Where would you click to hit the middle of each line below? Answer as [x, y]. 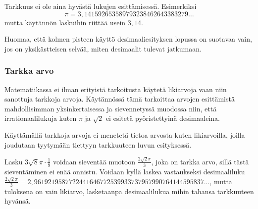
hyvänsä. [18, 201]
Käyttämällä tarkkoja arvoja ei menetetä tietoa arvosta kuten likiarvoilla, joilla [125, 134]
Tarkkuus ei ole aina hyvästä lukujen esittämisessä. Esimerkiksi [101, 6]
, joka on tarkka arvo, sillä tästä [200, 161]
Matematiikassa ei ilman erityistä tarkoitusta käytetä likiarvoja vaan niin [116, 89]
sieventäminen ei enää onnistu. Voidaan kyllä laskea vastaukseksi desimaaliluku [125, 171]
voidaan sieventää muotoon [94, 161]
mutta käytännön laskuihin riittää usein [65, 22]
